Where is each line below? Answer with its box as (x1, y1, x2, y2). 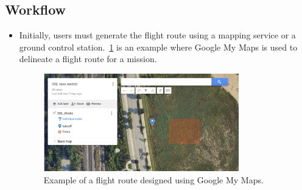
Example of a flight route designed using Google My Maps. (43, 173, 264, 186)
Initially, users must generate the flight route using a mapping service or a (19, 29, 296, 41)
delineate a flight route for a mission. (19, 52, 157, 65)
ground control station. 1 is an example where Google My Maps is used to (19, 40, 298, 53)
